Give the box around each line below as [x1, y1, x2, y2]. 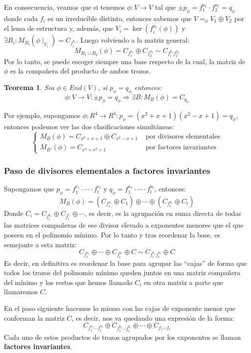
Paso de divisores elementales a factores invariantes [4, 164, 210, 176]
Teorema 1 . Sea [4, 82, 55, 92]
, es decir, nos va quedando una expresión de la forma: [71, 312, 234, 323]
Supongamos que [4, 184, 54, 194]
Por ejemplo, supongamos [4, 110, 81, 120]
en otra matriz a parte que [144, 277, 223, 287]
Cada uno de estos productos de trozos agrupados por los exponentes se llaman [4, 331, 241, 342]
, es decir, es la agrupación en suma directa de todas [84, 208, 241, 218]
